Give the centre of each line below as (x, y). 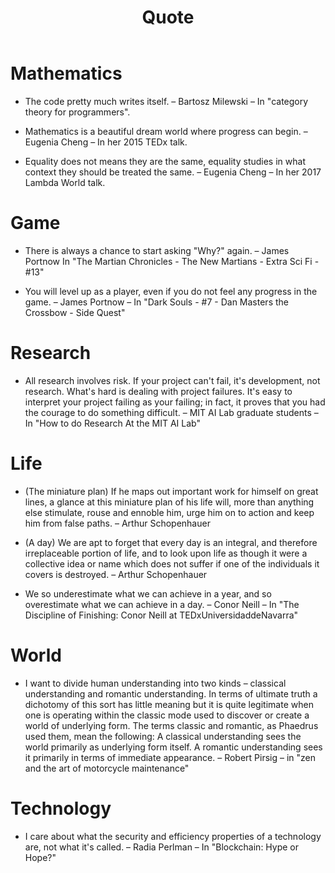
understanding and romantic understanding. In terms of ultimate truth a (171, 693)
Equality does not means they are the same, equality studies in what (165, 161)
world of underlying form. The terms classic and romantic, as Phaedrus (171, 725)
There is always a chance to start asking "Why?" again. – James (157, 250)
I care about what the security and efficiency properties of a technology (173, 836)
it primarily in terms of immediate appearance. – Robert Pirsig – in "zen (170, 757)
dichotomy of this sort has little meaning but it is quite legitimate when (169, 704)
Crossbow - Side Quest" (75, 312)
